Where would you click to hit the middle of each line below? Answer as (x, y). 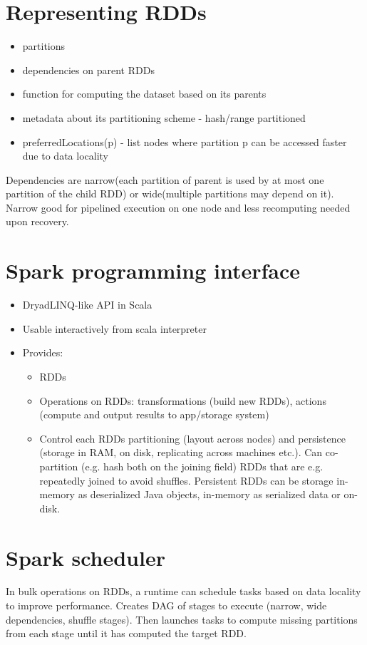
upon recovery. (37, 221)
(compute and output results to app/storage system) (154, 414)
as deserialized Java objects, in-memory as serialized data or (209, 494)
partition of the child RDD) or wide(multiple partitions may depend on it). (170, 193)
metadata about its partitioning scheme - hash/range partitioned (164, 117)
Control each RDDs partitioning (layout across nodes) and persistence (192, 438)
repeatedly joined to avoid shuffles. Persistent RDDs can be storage (186, 480)
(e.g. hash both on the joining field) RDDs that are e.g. (202, 466)
